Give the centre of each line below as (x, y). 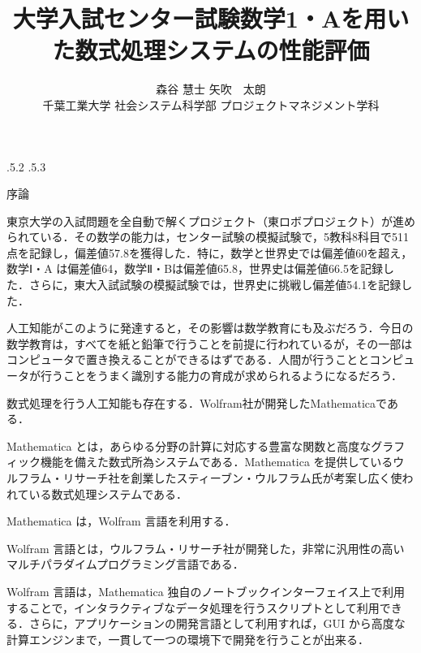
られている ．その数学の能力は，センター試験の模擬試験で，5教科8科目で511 (208, 237)
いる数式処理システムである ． (108, 493)
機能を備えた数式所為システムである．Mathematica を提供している (217, 462)
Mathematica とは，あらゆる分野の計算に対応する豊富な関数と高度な (189, 445)
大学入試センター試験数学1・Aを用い (211, 18)
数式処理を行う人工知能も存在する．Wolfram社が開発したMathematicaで (197, 402)
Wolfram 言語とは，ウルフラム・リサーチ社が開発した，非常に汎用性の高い (206, 548)
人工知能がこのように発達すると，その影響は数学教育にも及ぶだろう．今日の (210, 328)
